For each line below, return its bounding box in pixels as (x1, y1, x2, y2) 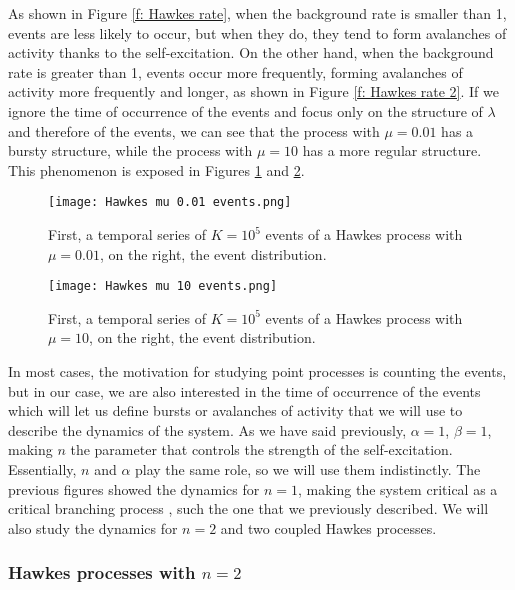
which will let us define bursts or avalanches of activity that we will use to (8, 400, 463, 421)
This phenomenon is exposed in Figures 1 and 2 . (8, 159, 305, 180)
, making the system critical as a (297, 478, 498, 499)
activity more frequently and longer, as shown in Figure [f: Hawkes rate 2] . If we (8, 81, 500, 102)
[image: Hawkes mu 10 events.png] (48, 279, 278, 294)
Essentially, (8, 459, 77, 479)
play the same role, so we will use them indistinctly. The (135, 459, 481, 479)
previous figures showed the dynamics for (8, 478, 260, 499)
